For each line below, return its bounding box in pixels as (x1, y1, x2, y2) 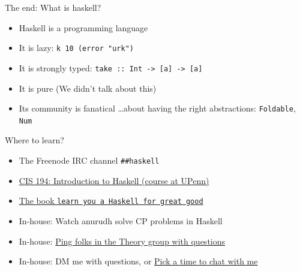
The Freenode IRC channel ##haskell (19, 154, 160, 166)
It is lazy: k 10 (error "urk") (19, 41, 134, 54)
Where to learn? (5, 134, 64, 146)
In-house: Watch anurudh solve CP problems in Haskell (19, 214, 223, 227)
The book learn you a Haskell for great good (19, 194, 203, 207)
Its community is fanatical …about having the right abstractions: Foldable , (19, 102, 296, 115)
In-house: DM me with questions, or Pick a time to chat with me (19, 255, 258, 267)
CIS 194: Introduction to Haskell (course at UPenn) (19, 174, 209, 186)
